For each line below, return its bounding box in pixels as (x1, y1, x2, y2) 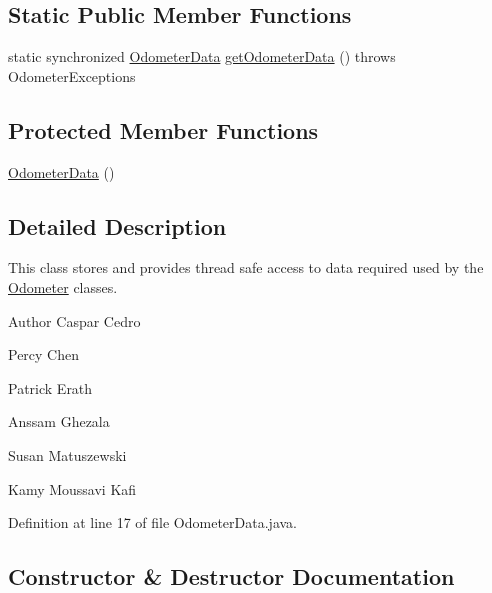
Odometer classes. (8, 276, 118, 297)
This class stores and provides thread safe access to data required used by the (8, 257, 484, 278)
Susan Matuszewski (8, 444, 127, 465)
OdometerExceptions (8, 65, 136, 86)
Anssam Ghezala (8, 411, 110, 432)
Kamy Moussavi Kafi (8, 478, 137, 499)
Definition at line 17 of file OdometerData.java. (8, 512, 298, 533)
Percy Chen (8, 344, 80, 365)
